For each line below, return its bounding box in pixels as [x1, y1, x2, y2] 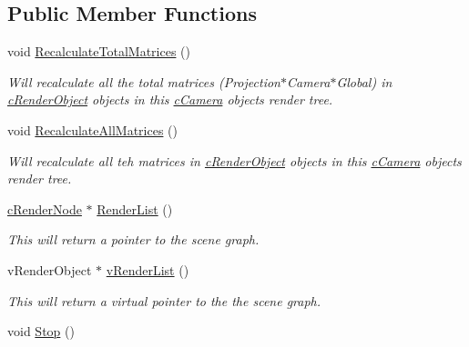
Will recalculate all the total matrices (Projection [7, 72, 280, 91]
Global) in [336, 72, 393, 91]
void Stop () [7, 322, 75, 341]
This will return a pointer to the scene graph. [7, 230, 260, 249]
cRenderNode [7, 199, 82, 218]
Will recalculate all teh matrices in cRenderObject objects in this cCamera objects [7, 151, 462, 170]
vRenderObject [7, 260, 92, 279]
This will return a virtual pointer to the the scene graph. [7, 291, 321, 310]
